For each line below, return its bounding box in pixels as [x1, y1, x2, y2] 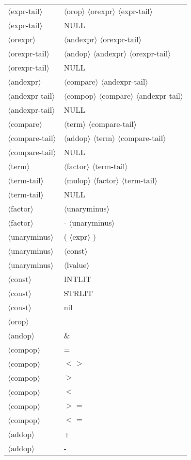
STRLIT [64, 287, 93, 299]
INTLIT [64, 273, 92, 284]
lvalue [66, 259, 87, 270]
